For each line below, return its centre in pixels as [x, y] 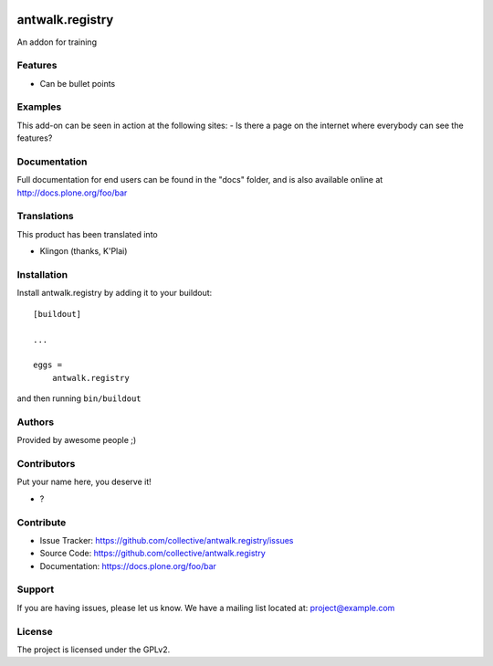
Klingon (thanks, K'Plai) [84, 251]
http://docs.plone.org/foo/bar [72, 193]
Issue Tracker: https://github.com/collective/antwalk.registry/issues [167, 540]
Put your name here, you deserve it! [84, 482]
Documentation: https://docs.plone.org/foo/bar [128, 566]
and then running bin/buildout [79, 398]
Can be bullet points [78, 83]
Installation [42, 275]
